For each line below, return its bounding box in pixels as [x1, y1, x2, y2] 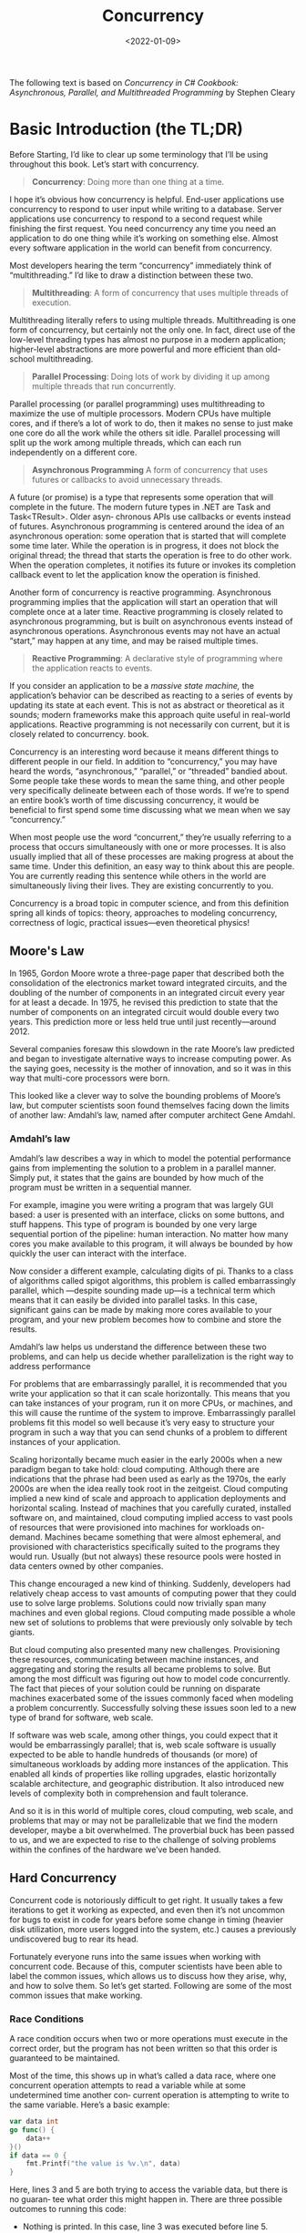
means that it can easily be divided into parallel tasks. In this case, [9, 1295, 258, 1306]
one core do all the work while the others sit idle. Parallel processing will [9, 427, 280, 438]
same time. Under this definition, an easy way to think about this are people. [9, 860, 295, 871]
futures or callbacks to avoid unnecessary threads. [31, 474, 223, 485]
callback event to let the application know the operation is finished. [9, 568, 261, 579]
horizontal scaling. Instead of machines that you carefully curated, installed [9, 1502, 291, 1513]
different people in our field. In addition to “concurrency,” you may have [9, 755, 278, 766]
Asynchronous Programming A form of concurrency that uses [31, 464, 269, 475]
